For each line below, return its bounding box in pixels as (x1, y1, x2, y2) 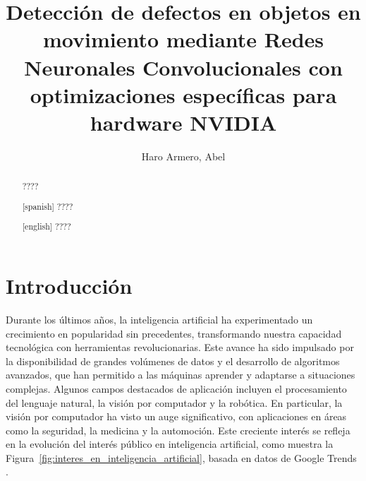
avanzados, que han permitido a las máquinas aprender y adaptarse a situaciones (6, 367, 355, 382)
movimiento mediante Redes (42, 25, 324, 54)
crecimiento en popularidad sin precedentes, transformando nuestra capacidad (6, 326, 342, 340)
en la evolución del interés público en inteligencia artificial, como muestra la (6, 437, 334, 451)
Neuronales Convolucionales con (24, 52, 343, 81)
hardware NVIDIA (90, 107, 277, 136)
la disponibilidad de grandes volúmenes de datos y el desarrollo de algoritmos (6, 353, 340, 368)
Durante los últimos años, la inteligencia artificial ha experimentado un (6, 311, 313, 326)
